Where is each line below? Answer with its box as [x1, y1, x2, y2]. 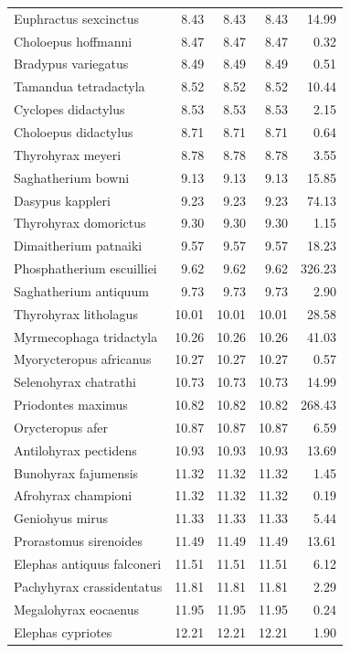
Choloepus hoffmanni [14, 31, 133, 50]
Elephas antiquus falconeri [14, 554, 162, 573]
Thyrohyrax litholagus [14, 304, 138, 323]
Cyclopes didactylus [14, 100, 125, 119]
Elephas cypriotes [14, 622, 112, 641]
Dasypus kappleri [14, 190, 111, 209]
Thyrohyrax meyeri [14, 145, 122, 164]
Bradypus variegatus [14, 54, 129, 73]
